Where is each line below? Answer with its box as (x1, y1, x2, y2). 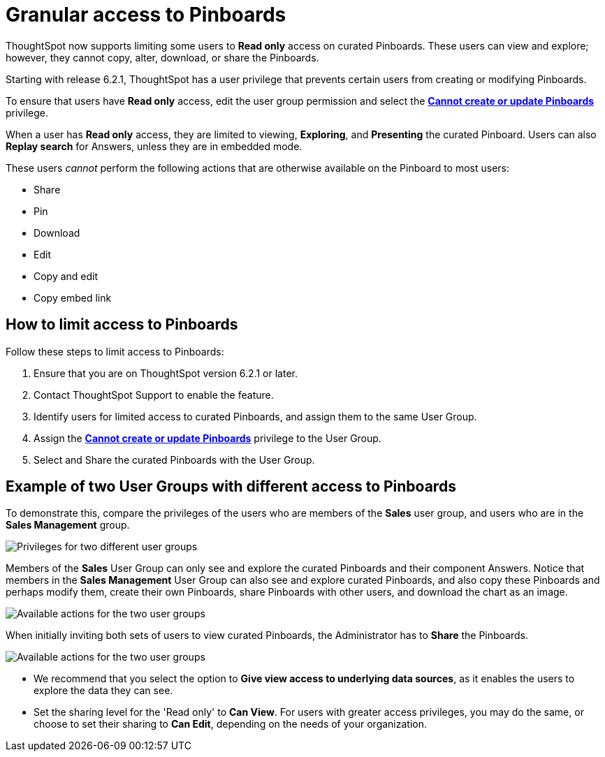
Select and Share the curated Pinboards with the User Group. (34, 453, 315, 466)
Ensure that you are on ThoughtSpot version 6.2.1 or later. (34, 367, 298, 379)
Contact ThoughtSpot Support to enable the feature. (34, 388, 274, 401)
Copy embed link (34, 291, 112, 304)
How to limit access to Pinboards (6, 316, 238, 334)
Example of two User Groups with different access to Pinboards (6, 478, 456, 496)
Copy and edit (34, 270, 99, 282)
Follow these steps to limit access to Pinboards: (6, 345, 224, 358)
